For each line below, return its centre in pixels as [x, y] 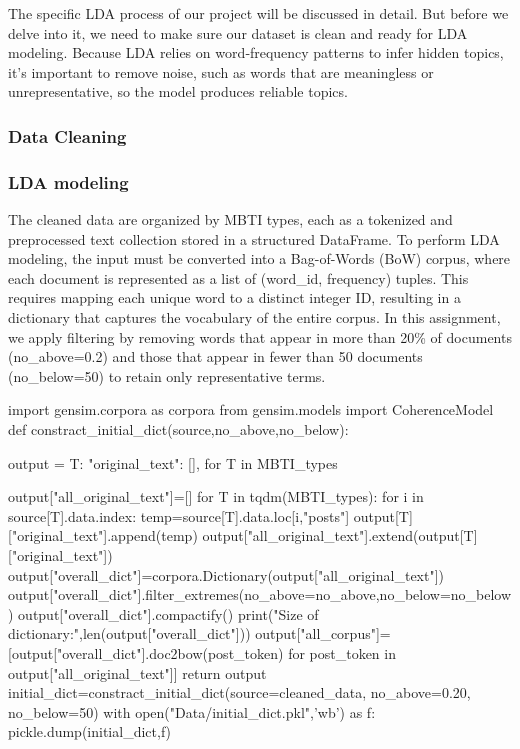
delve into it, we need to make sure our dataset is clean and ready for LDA [238, 32]
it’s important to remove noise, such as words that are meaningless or [221, 71]
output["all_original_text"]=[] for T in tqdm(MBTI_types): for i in [216, 496]
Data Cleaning [67, 135]
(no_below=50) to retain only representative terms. [167, 375]
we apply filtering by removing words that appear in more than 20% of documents [260, 336]
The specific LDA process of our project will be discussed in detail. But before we [258, 13]
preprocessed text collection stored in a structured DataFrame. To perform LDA [254, 238]
